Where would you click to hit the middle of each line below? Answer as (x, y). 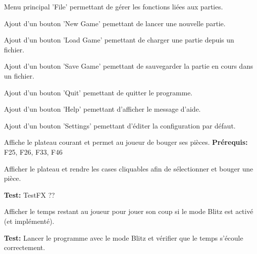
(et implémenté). (29, 221)
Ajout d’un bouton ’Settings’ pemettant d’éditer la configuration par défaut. (120, 125)
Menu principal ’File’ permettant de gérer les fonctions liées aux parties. (114, 6)
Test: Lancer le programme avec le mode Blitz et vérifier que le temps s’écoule (124, 237)
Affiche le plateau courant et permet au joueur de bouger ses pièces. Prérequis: (126, 142)
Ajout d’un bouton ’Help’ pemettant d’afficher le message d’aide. (103, 109)
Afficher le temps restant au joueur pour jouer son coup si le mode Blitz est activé (129, 211)
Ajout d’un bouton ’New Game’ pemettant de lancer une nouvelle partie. (115, 23)
